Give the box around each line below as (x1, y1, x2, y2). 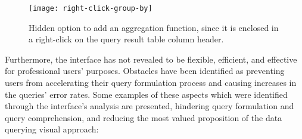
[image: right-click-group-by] (29, 4, 152, 13)
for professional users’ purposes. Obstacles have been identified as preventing (5, 64, 285, 77)
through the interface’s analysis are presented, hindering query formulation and (5, 100, 294, 112)
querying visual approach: (5, 123, 99, 135)
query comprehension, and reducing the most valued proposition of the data (5, 111, 282, 123)
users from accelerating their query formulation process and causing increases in (5, 76, 297, 89)
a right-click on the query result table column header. (29, 33, 224, 45)
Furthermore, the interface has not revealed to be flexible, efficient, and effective (5, 52, 297, 65)
